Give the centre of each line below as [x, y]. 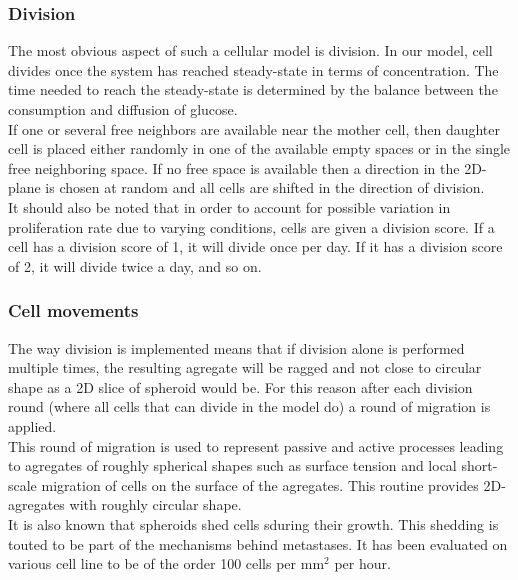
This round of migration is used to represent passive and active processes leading [256, 445]
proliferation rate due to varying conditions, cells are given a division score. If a [251, 226]
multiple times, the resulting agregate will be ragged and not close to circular [245, 367]
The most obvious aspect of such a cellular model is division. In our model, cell [250, 50]
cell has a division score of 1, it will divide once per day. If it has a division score [255, 246]
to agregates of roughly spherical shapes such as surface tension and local [232, 465]
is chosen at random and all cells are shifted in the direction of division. [265, 187]
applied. [32, 425]
